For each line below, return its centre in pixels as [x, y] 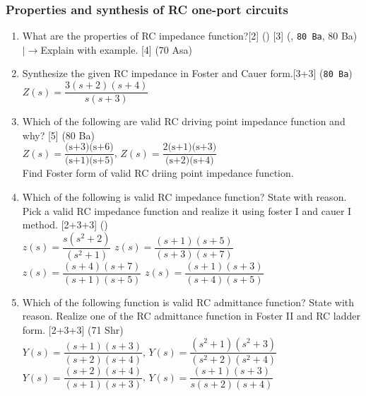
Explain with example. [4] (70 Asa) [116, 49]
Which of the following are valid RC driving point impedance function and [184, 121]
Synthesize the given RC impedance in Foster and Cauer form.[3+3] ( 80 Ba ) [187, 73]
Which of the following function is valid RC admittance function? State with [188, 302]
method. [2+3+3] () [65, 225]
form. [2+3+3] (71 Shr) [73, 329]
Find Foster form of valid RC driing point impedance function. [158, 173]
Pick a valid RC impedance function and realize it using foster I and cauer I [187, 210]
